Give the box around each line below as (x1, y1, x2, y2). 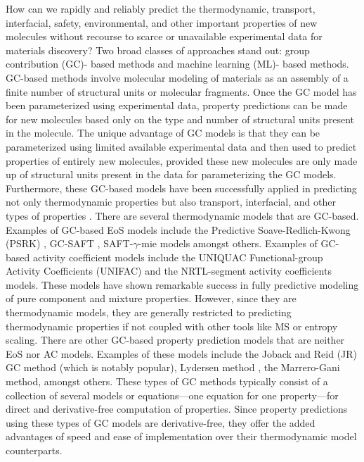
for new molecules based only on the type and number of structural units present (6, 111, 355, 126)
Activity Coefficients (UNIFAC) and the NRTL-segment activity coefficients (6, 263, 332, 278)
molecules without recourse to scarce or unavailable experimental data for (6, 29, 323, 44)
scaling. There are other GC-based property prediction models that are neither (6, 332, 345, 347)
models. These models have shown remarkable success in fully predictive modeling (6, 277, 359, 292)
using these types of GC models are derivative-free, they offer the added (6, 415, 316, 430)
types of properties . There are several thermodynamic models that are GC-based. (6, 208, 359, 223)
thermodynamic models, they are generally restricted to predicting (6, 305, 292, 320)
